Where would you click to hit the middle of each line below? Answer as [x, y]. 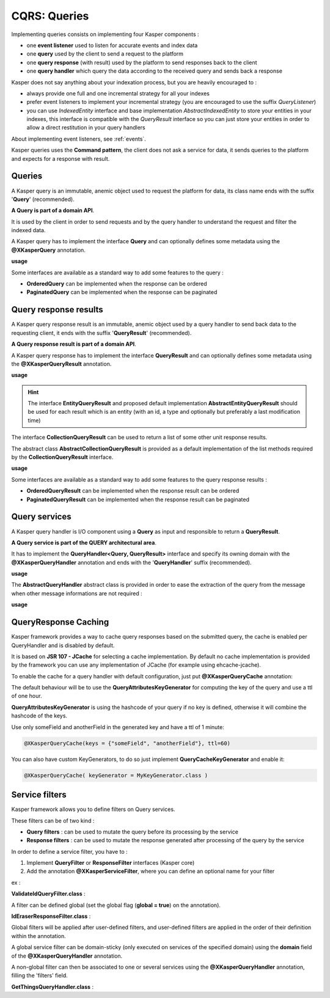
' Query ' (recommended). [43, 199]
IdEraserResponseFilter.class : [51, 916]
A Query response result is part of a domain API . [74, 344]
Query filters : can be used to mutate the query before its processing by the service [132, 832]
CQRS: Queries [50, 16]
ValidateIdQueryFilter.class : [48, 894]
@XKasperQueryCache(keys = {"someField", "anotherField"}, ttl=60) [127, 743]
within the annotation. [39, 936]
